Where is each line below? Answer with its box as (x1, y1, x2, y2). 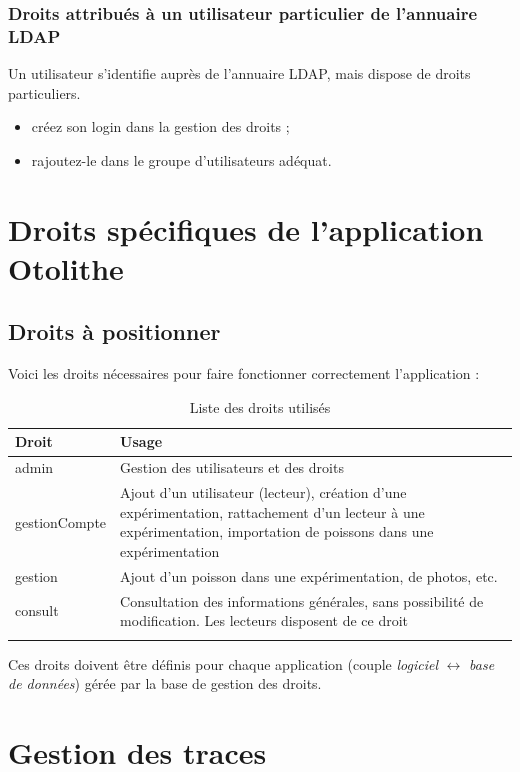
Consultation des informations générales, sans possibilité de (120, 590, 484, 611)
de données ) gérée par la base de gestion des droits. (8, 673, 322, 694)
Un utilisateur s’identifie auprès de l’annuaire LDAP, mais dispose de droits (8, 63, 471, 84)
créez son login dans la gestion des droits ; (31, 116, 290, 137)
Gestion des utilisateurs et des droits (120, 457, 344, 478)
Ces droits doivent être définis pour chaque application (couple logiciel (8, 653, 439, 674)
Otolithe (8, 247, 124, 288)
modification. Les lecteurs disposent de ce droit (120, 610, 409, 631)
